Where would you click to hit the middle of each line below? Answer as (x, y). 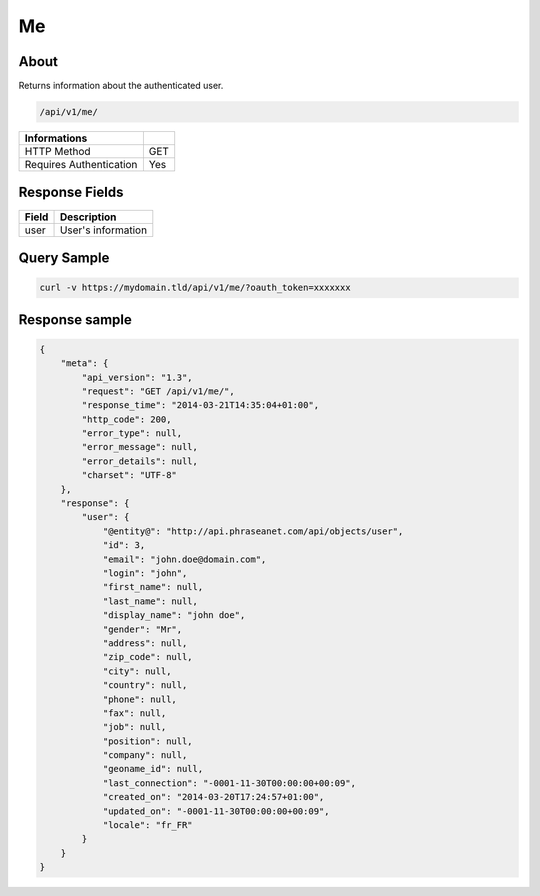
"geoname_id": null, (153, 769)
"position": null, (148, 741)
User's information (103, 230)
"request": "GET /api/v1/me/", (158, 391)
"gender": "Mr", (142, 629)
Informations (56, 138)
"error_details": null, (140, 461)
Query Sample (64, 257)
